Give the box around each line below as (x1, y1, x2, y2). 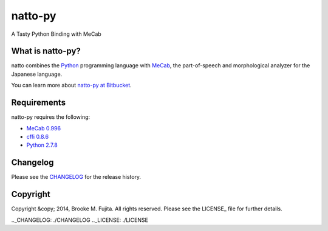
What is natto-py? (11, 46, 81, 56)
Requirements (11, 98, 66, 108)
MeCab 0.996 (26, 124, 61, 132)
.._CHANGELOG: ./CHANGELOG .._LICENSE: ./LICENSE (11, 216, 149, 224)
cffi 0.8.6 (26, 133, 49, 140)
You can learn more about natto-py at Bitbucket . (11, 82, 132, 89)
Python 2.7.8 (26, 141, 58, 149)
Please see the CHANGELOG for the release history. (11, 173, 142, 181)
